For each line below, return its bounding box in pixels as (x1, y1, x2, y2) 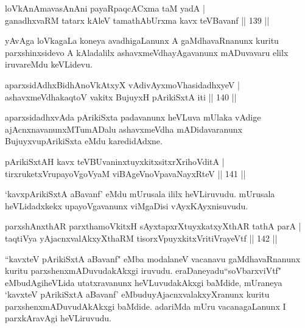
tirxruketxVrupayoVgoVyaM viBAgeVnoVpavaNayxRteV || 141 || (5, 167, 246, 180)
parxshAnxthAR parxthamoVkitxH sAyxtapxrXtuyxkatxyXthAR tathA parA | (5, 220, 301, 232)
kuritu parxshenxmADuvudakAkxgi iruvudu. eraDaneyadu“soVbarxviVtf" (5, 264, 282, 277)
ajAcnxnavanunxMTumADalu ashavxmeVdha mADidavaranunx (5, 122, 242, 135)
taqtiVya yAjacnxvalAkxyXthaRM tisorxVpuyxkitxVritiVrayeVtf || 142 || (5, 231, 278, 244)
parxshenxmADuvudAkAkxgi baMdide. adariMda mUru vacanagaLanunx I (5, 299, 286, 312)
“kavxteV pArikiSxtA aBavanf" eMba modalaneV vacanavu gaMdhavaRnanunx (5, 252, 301, 265)
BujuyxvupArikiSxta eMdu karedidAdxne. (5, 134, 163, 147)
